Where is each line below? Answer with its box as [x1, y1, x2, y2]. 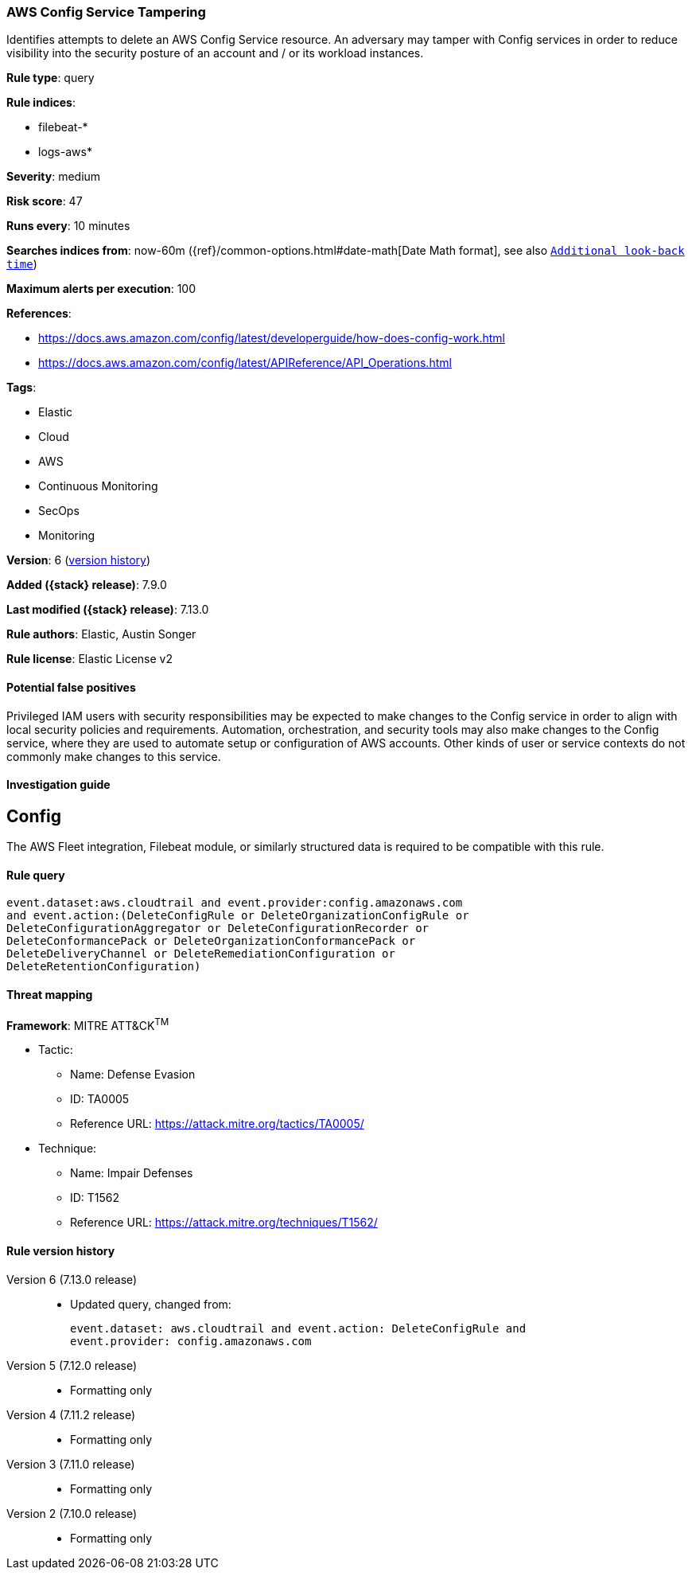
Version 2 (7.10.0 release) [6, 1506, 138, 1520]
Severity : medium [6, 170, 101, 184]
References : [6, 306, 72, 321]
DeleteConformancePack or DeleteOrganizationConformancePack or [6, 934, 416, 948]
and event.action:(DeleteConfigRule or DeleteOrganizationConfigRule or [6, 909, 469, 923]
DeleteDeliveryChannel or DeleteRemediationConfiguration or [6, 947, 395, 961]
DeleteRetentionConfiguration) [6, 960, 201, 973]
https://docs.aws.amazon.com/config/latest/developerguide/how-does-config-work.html [38, 331, 505, 345]
